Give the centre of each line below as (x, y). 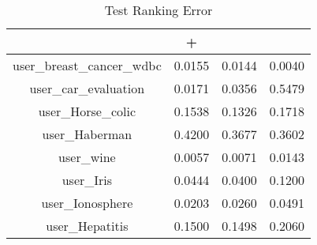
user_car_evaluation (87, 88)
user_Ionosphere (87, 203)
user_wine (87, 157)
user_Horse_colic (87, 111)
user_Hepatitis (87, 226)
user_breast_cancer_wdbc (87, 65)
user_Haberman (87, 134)
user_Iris (87, 180)
